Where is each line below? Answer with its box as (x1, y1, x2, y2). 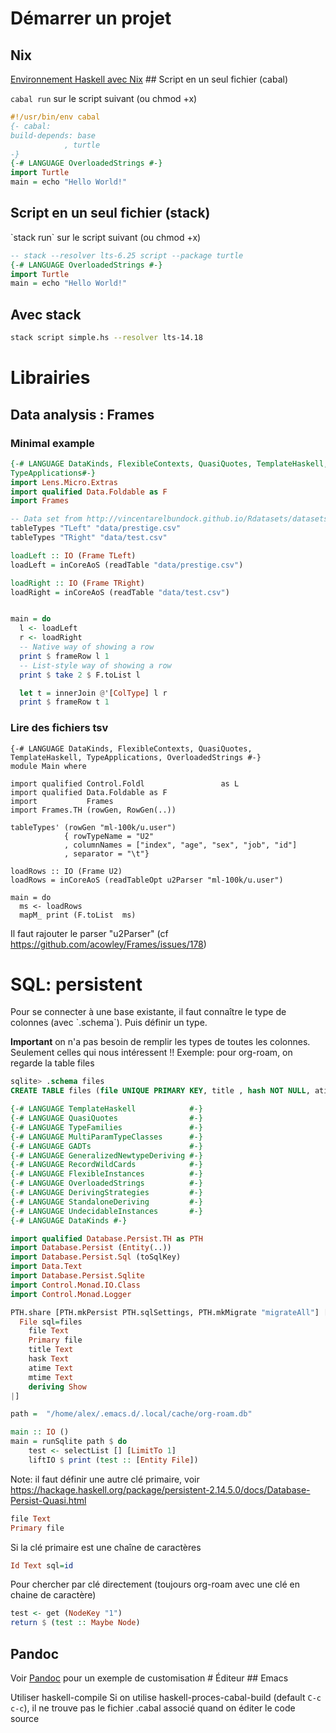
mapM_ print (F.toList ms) (19, 910, 137, 920)
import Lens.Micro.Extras (10, 477, 118, 487)
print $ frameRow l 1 (19, 651, 110, 661)
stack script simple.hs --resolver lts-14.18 (10, 333, 203, 343)
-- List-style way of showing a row (19, 660, 172, 671)
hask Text (28, 1354, 70, 1364)
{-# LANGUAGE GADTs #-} (10, 1141, 203, 1151)
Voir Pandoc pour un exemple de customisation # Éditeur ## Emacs (10, 1672, 289, 1684)
